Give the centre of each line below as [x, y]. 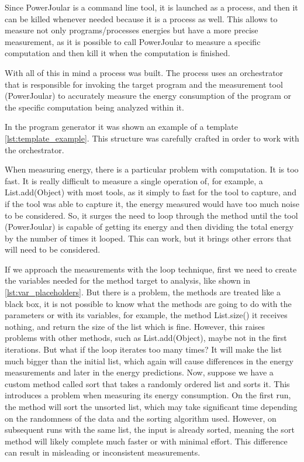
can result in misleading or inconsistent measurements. [103, 452]
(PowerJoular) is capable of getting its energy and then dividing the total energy [149, 227]
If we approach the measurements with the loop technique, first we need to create [151, 269]
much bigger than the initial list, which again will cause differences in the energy [149, 361]
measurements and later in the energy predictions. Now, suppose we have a [139, 372]
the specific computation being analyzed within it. [94, 107]
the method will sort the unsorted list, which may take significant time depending [151, 406]
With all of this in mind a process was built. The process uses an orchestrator [144, 72]
